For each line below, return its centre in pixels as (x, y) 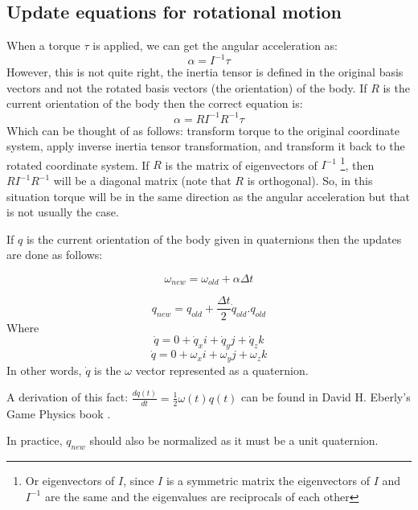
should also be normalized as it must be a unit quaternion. (234, 440)
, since (139, 480)
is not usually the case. (63, 212)
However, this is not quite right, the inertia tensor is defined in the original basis (205, 72)
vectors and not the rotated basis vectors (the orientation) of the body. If (187, 87)
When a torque (43, 45)
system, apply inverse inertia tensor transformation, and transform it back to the (206, 146)
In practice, (35, 440)
